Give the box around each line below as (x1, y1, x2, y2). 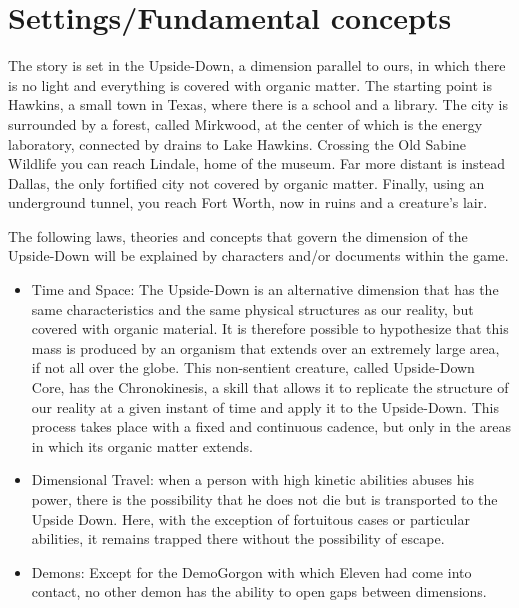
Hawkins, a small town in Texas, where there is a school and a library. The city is (8, 94, 508, 115)
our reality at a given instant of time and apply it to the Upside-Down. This (31, 396, 499, 417)
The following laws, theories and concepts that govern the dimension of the (8, 225, 468, 246)
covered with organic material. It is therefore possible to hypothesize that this (31, 318, 509, 339)
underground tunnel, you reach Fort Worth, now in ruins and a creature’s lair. (8, 192, 488, 213)
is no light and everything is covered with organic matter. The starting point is (8, 74, 492, 95)
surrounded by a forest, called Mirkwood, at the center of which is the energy (8, 113, 483, 134)
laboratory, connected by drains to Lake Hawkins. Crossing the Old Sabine (8, 133, 467, 154)
